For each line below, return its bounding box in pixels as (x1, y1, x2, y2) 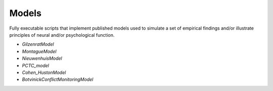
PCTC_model (22, 62, 50, 68)
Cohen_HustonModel (22, 69, 66, 75)
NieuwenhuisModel (22, 55, 63, 61)
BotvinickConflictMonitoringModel (22, 76, 94, 82)
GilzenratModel (22, 41, 54, 47)
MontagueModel (22, 48, 57, 54)
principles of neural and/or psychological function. (9, 32, 115, 38)
